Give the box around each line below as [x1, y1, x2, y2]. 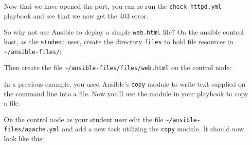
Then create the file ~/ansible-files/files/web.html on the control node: [4, 62, 232, 72]
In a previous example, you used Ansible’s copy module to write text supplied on [4, 78, 246, 89]
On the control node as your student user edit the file [4, 114, 163, 124]
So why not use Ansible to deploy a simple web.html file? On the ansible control [4, 27, 244, 37]
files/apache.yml [4, 126, 60, 133]
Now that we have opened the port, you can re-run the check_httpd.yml [4, 1, 222, 11]
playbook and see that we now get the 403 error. [4, 10, 148, 20]
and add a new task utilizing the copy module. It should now [62, 124, 244, 134]
